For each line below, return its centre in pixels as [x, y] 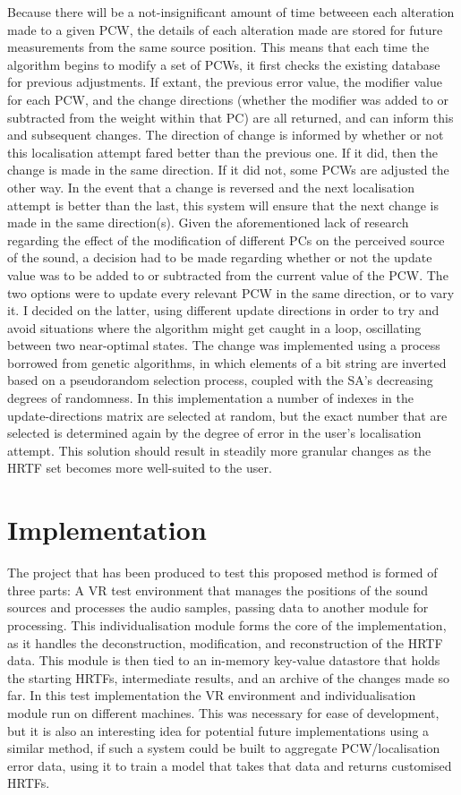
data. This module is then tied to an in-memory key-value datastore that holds [224, 660]
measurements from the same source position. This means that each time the [218, 47]
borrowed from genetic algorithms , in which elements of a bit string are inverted [227, 362]
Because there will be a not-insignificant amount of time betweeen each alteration [231, 12]
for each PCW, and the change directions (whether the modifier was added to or [228, 99]
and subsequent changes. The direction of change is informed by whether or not [226, 135]
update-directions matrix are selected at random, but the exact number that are [227, 415]
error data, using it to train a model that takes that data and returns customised [230, 765]
